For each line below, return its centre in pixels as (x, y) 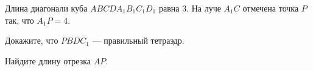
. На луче (204, 8)
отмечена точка (271, 8)
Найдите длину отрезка (48, 60)
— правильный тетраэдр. (138, 40)
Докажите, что (32, 40)
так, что (19, 20)
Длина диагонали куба (46, 8)
